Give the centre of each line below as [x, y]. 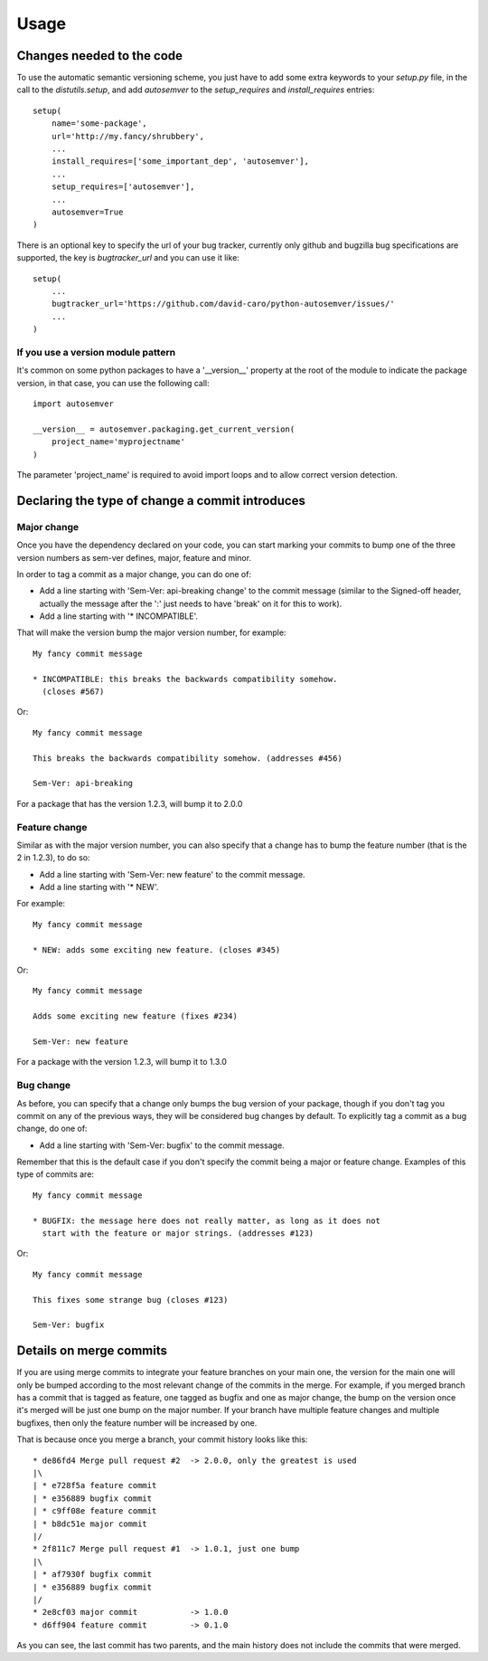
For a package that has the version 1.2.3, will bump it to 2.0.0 [130, 803]
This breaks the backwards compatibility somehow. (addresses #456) [188, 758]
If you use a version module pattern [96, 352]
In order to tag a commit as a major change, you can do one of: [134, 574]
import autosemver [74, 404]
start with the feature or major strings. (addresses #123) [178, 1234]
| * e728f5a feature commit [95, 1485]
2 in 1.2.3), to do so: [53, 858]
